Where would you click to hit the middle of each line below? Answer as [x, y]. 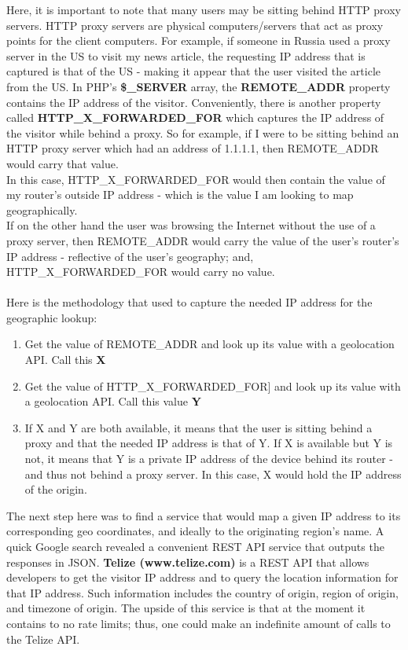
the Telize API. [43, 639]
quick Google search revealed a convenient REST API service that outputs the [195, 546]
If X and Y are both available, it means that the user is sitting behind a [198, 427]
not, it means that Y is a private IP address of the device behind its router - [209, 459]
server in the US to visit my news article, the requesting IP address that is [186, 55]
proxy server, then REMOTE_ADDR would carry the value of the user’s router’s [203, 240]
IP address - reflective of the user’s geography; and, [130, 256]
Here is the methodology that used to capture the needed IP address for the [189, 302]
